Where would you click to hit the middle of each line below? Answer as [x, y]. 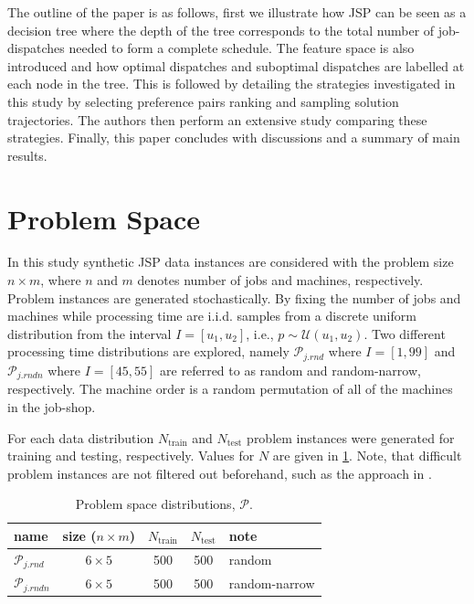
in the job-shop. [52, 406]
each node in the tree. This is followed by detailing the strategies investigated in [232, 84]
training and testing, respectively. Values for [131, 456]
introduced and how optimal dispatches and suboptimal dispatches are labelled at [236, 65]
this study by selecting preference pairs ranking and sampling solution [203, 101]
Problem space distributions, [155, 504]
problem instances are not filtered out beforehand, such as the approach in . [220, 473]
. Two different [405, 333]
